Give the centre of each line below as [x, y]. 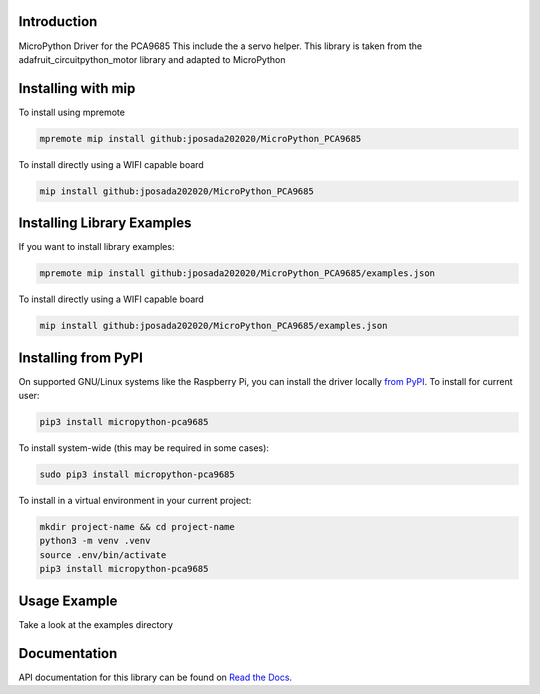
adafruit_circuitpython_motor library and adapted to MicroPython [152, 59]
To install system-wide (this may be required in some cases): [144, 448]
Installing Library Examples [105, 223]
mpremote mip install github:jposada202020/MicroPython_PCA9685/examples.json [237, 273]
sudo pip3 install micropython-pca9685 [137, 474]
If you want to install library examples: [96, 247]
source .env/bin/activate [103, 554]
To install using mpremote [71, 112]
